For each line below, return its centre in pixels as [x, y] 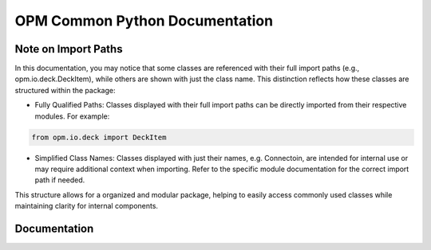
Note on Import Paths [69, 49]
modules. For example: [72, 116]
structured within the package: [65, 90]
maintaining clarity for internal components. [87, 206]
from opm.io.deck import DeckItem [99, 137]
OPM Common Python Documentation [144, 21]
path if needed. [60, 180]
